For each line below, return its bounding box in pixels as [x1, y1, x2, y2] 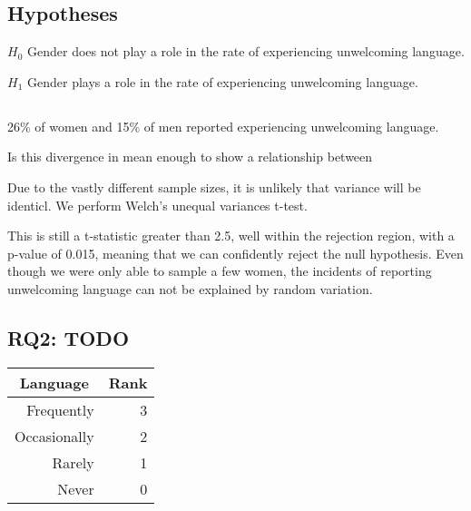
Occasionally [15, 425, 94, 447]
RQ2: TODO [7, 323, 130, 351]
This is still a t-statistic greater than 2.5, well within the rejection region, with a [7, 226, 455, 245]
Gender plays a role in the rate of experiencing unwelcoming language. [26, 72, 418, 91]
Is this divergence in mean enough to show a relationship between [7, 147, 373, 166]
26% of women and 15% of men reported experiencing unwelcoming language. [7, 116, 439, 135]
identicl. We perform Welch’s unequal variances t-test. [7, 195, 308, 214]
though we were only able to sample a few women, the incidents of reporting [7, 261, 432, 280]
